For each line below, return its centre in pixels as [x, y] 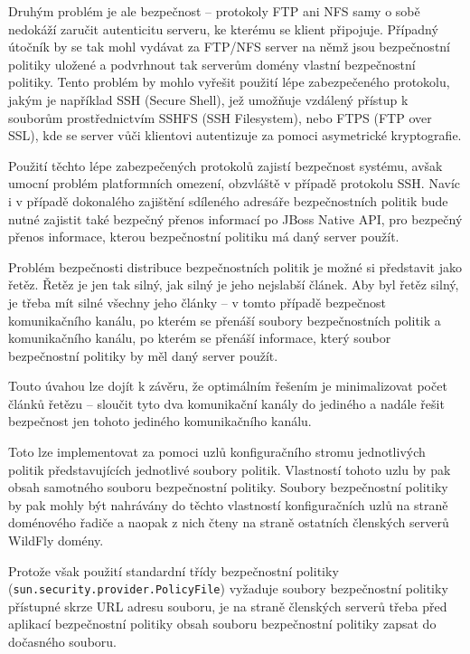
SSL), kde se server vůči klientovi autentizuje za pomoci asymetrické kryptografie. [235, 135]
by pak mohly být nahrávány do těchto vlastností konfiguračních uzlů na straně [228, 504]
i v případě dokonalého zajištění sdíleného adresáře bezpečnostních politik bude [228, 200]
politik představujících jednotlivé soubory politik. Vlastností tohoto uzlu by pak [230, 469]
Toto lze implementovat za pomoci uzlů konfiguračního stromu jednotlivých [217, 452]
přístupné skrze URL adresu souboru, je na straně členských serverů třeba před [228, 606]
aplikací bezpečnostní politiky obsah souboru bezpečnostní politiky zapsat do [222, 624]
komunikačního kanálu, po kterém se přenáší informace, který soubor [200, 338]
